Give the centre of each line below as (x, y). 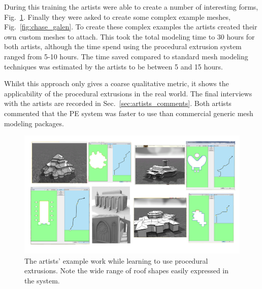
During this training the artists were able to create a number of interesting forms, (131, 7)
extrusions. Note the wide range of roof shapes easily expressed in (127, 270)
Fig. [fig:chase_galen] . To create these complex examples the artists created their (131, 27)
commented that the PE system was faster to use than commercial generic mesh (129, 113)
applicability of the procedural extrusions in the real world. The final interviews (128, 93)
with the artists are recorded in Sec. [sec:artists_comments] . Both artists (118, 103)
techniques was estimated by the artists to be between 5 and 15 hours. (113, 66)
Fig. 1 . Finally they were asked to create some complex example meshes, (117, 16)
